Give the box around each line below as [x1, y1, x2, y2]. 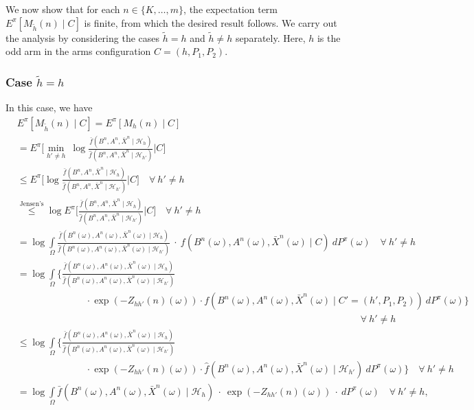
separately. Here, [235, 30, 306, 45]
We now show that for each [5, 2, 120, 16]
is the [317, 30, 341, 45]
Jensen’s [19, 200, 44, 207]
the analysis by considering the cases [5, 30, 160, 45]
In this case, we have [5, 100, 93, 115]
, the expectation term [183, 2, 278, 16]
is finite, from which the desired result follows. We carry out [84, 15, 337, 30]
